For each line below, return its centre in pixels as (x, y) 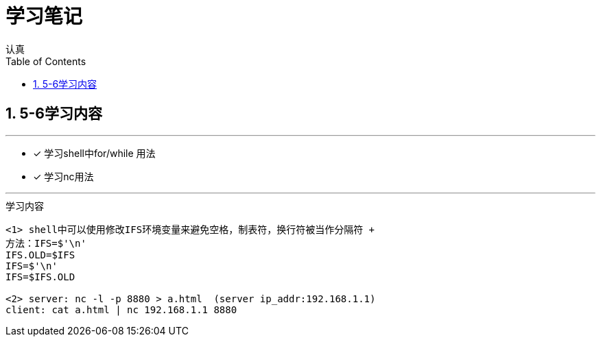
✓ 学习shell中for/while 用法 (94, 153)
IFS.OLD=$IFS (40, 255)
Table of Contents (46, 61)
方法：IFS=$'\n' (46, 243)
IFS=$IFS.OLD (40, 277)
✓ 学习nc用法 (63, 176)
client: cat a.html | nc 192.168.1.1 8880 (121, 309)
